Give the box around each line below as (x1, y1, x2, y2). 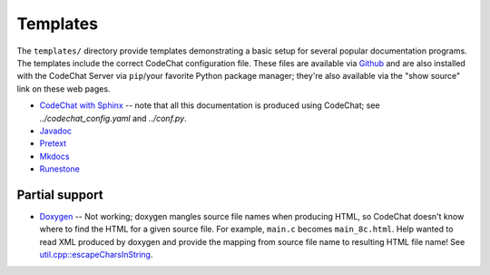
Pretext (39, 138, 67, 149)
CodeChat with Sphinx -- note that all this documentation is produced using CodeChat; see (39, 100, 380, 111)
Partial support (16, 187, 103, 202)
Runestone (39, 163, 81, 174)
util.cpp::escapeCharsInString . (39, 250, 153, 260)
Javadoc (39, 125, 73, 136)
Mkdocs (39, 151, 70, 162)
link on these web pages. (16, 83, 111, 94)
